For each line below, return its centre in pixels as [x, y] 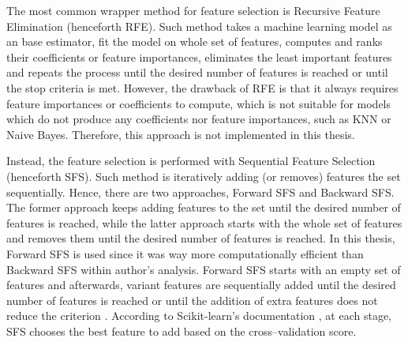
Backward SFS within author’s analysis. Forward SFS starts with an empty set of [204, 269]
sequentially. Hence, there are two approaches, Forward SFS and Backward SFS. [200, 192]
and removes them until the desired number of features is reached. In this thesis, [201, 238]
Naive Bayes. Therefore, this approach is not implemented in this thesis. [181, 134]
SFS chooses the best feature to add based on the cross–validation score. [182, 331]
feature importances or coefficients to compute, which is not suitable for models [199, 103]
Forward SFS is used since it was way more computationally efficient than [185, 253]
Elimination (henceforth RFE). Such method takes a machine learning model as [199, 26]
